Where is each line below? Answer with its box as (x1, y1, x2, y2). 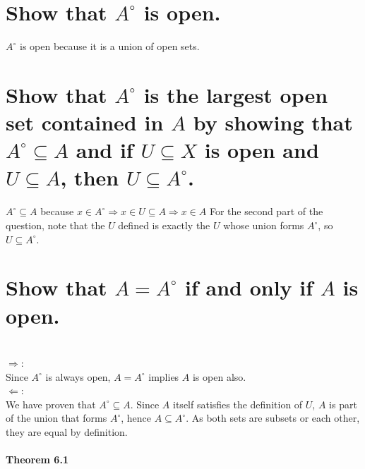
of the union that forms (6, 410, 107, 425)
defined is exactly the (118, 218, 210, 232)
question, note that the (6, 218, 105, 232)
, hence (121, 410, 152, 425)
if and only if (185, 273, 313, 302)
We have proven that (6, 396, 96, 411)
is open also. (192, 369, 246, 384)
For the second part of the (209, 204, 323, 219)
